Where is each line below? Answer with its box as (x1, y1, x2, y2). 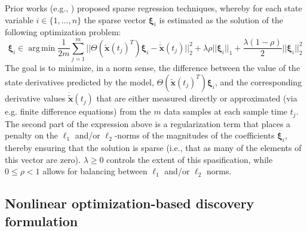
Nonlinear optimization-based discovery (5, 194, 254, 212)
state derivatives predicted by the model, (5, 75, 154, 88)
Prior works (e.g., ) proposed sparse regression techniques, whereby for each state (5, 2, 302, 14)
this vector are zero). (5, 153, 81, 165)
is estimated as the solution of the (159, 13, 284, 26)
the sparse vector (84, 13, 146, 26)
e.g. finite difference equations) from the (5, 105, 151, 118)
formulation (5, 211, 78, 230)
